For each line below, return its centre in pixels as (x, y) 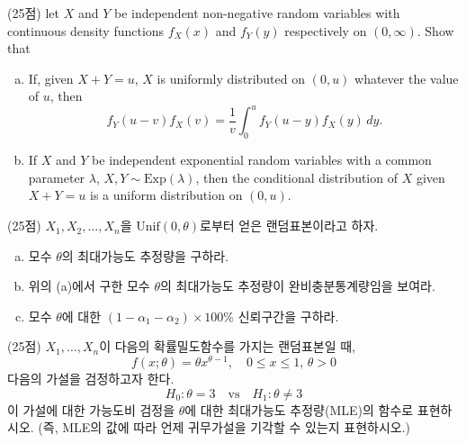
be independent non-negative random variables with (257, 13)
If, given (51, 78)
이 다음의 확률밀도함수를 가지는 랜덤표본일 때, (227, 346)
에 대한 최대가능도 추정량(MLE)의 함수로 (299, 409)
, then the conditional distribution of (296, 177)
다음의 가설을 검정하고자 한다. (91, 379)
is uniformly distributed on (231, 78)
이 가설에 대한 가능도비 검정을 (91, 409)
